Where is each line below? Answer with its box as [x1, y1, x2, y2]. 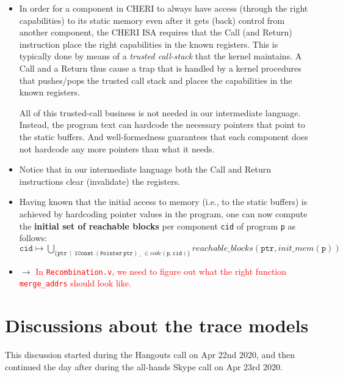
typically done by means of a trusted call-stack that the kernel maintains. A [19, 50, 302, 62]
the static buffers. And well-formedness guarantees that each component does [19, 130, 308, 143]
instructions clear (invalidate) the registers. [19, 174, 181, 187]
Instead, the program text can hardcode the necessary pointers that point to [19, 118, 305, 131]
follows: [19, 231, 47, 244]
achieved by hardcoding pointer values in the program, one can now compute [19, 207, 308, 220]
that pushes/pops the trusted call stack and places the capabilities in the [19, 73, 292, 86]
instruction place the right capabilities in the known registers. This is [19, 37, 278, 50]
